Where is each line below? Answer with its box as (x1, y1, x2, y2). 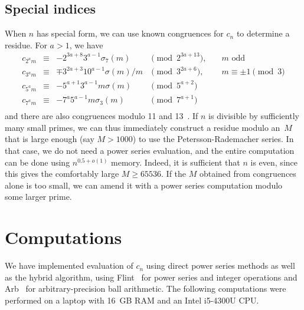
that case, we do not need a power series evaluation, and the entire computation (5, 144, 295, 157)
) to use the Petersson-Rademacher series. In (132, 133, 294, 145)
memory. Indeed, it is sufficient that (111, 156, 240, 168)
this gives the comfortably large (5, 167, 119, 180)
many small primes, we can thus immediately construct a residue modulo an (5, 121, 280, 133)
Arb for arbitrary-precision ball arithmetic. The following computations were (5, 282, 286, 295)
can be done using (5, 156, 70, 168)
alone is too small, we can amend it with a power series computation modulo (5, 179, 283, 191)
